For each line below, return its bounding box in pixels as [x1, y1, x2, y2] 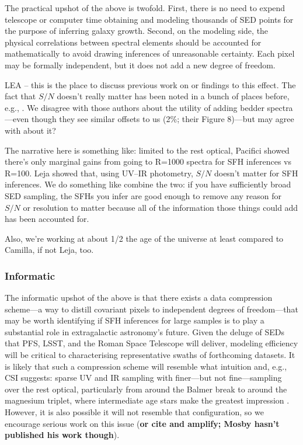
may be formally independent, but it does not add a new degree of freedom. [5, 58, 276, 71]
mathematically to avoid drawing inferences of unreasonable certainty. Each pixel [5, 47, 295, 60]
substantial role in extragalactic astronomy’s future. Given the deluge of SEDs [5, 325, 284, 338]
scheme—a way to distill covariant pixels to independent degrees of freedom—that [5, 303, 298, 315]
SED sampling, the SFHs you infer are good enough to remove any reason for [5, 189, 281, 201]
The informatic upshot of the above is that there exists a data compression [5, 291, 273, 304]
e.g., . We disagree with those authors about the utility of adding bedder [5, 101, 264, 113]
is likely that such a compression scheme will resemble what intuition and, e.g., [5, 360, 287, 372]
